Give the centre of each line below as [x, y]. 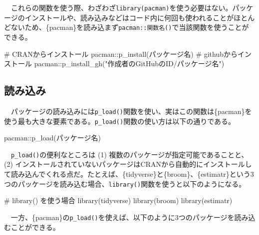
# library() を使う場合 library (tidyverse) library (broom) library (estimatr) [118, 200]
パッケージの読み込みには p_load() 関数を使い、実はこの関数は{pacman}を [131, 111]
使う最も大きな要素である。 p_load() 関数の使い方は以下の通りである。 [120, 121]
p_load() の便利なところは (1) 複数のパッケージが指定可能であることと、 [130, 154]
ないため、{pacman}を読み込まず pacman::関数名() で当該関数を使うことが [130, 27]
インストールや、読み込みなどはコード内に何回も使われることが [129, 17]
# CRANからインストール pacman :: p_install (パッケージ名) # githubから [121, 54]
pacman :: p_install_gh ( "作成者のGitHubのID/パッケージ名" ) [129, 63]
